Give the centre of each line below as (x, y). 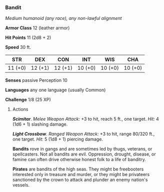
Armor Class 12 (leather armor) (37, 28)
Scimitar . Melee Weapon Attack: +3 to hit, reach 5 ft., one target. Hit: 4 (85, 119)
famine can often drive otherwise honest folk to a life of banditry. (79, 160)
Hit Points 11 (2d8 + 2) (28, 38)
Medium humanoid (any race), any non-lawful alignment (63, 18)
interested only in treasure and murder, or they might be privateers (81, 175)
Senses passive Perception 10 (36, 80)
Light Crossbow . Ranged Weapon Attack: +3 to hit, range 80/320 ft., (83, 134)
